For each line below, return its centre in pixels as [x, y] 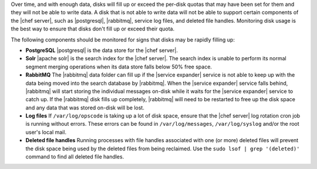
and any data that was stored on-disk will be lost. [85, 108]
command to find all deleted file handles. [75, 157]
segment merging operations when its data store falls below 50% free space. [119, 67]
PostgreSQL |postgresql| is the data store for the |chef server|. [102, 50]
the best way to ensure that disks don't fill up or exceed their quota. [93, 29]
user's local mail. [46, 132]
